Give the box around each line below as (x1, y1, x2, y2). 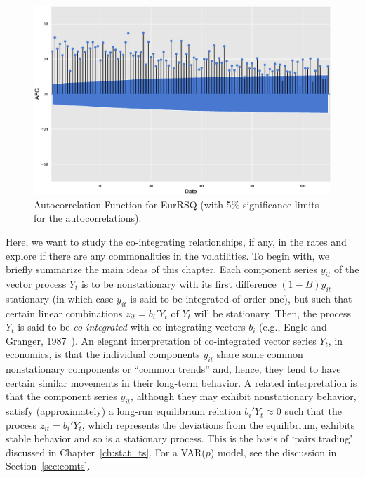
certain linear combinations (6, 305, 123, 320)
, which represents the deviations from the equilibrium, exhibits (81, 417, 355, 432)
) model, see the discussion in (210, 444, 337, 459)
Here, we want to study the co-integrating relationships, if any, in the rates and (6, 234, 347, 248)
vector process (6, 276, 67, 291)
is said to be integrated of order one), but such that (130, 291, 352, 305)
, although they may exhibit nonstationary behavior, (131, 389, 357, 404)
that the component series (6, 389, 117, 404)
